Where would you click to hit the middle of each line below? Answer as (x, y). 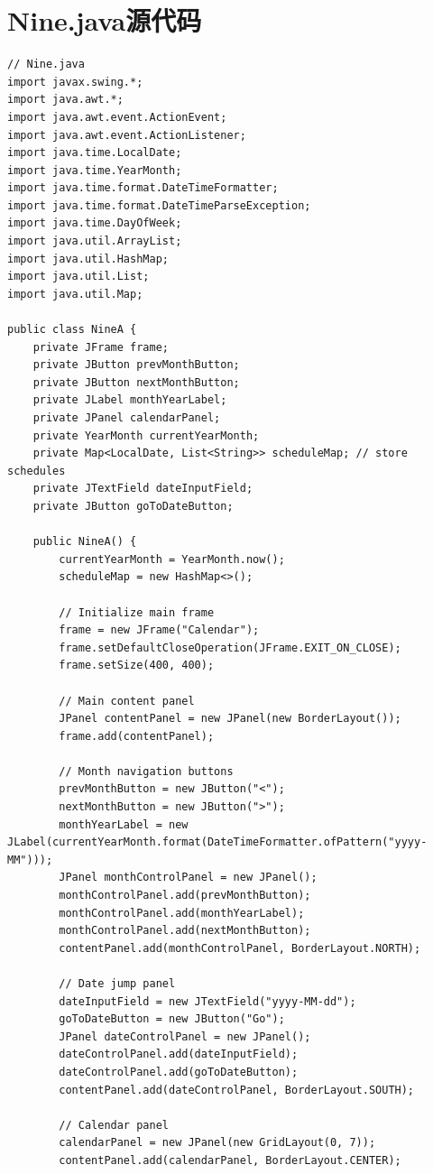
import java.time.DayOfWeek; (95, 223)
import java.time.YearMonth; (95, 170)
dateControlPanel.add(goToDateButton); (179, 1072)
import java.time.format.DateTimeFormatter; (143, 188)
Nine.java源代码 (105, 20)
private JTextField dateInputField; (143, 489)
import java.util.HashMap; (88, 259)
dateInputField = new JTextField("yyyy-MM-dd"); (207, 1001)
